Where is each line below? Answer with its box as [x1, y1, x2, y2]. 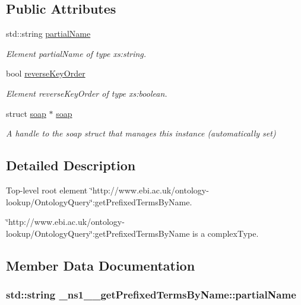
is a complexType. [192, 227, 259, 239]
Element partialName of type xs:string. [6, 47, 147, 59]
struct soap [6, 107, 46, 119]
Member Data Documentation [6, 256, 195, 274]
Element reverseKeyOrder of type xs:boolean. [6, 87, 167, 99]
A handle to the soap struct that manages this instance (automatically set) [6, 127, 276, 139]
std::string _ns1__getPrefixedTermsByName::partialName [6, 287, 296, 302]
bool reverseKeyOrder [6, 67, 85, 80]
